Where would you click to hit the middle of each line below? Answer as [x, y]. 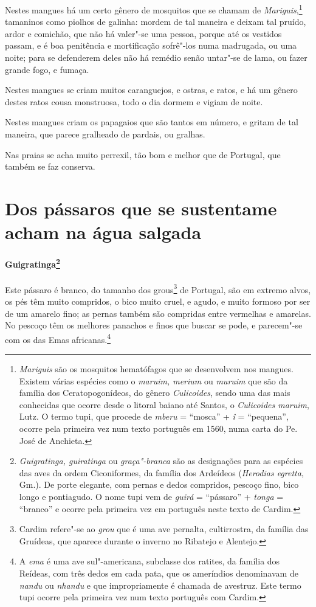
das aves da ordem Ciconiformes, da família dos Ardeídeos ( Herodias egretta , [161, 472]
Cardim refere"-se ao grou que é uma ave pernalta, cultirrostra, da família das [164, 529]
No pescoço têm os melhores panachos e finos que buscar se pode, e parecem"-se [154, 325]
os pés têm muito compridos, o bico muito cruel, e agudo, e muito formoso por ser [158, 301]
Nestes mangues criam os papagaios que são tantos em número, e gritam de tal [152, 122]
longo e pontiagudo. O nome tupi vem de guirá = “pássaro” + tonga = [151, 497]
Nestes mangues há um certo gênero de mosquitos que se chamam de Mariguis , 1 [154, 9]
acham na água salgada [103, 232]
